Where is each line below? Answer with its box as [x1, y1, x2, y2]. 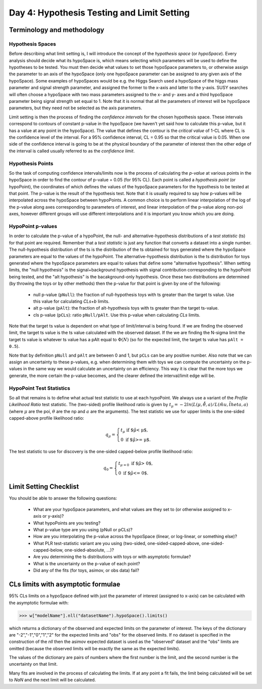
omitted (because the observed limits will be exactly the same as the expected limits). [9, 645, 180, 651]
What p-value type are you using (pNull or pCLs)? [33, 526, 133, 532]
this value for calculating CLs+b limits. [33, 298, 110, 304]
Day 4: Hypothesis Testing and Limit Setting [9, 7, 190, 18]
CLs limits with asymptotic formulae [9, 580, 121, 589]
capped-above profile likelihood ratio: [9, 415, 84, 421]
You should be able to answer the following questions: [9, 495, 117, 501]
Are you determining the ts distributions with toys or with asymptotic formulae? [33, 554, 191, 560]
